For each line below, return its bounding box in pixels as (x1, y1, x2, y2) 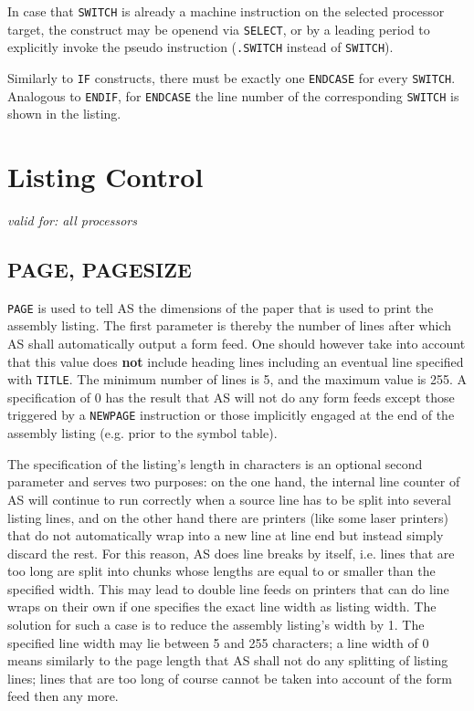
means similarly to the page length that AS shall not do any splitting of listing (7, 651, 448, 670)
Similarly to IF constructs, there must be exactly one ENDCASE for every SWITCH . (7, 68, 456, 87)
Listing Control (7, 158, 204, 195)
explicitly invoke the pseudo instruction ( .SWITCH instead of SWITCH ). (7, 37, 394, 57)
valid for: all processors (7, 211, 137, 229)
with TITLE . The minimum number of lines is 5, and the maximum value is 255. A (7, 370, 468, 389)
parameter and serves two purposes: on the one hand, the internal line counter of (7, 472, 460, 491)
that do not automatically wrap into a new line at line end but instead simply (7, 526, 444, 545)
